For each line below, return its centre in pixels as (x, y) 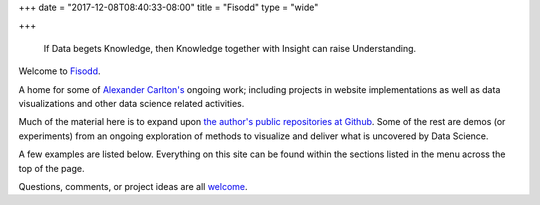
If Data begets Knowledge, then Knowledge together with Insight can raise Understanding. (230, 48)
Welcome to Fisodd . (59, 71)
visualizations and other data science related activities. (131, 103)
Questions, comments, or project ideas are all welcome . (133, 186)
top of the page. (51, 168)
